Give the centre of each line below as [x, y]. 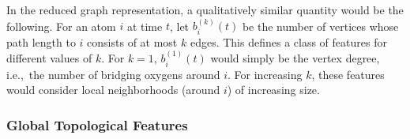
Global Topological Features [97, 124]
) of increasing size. [273, 90]
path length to [41, 41]
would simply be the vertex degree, [295, 58]
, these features [348, 74]
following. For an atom [61, 26]
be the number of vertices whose [320, 26]
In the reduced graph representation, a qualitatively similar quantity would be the [205, 9]
